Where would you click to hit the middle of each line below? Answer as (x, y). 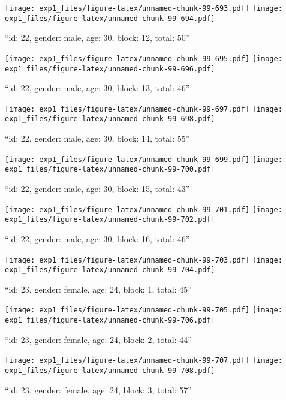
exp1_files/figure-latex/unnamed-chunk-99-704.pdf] (110, 270)
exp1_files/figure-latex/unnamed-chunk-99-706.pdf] (110, 321)
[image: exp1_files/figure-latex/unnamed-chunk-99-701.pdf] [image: (144, 210)
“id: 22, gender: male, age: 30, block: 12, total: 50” (97, 37)
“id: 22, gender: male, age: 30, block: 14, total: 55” (97, 138)
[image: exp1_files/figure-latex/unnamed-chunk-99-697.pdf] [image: (144, 109)
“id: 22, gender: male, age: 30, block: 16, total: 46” (97, 238)
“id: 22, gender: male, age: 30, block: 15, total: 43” (97, 189)
